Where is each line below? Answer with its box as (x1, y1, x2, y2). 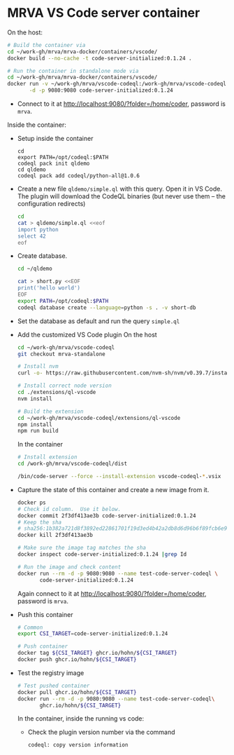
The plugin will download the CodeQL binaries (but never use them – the (17, 192, 226, 200)
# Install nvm (17, 363, 59, 370)
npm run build (17, 428, 59, 435)
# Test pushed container (17, 682, 90, 689)
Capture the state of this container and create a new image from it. (17, 485, 210, 494)
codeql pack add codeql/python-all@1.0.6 (17, 172, 140, 179)
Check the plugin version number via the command (27, 728, 176, 737)
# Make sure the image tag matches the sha (17, 545, 147, 552)
